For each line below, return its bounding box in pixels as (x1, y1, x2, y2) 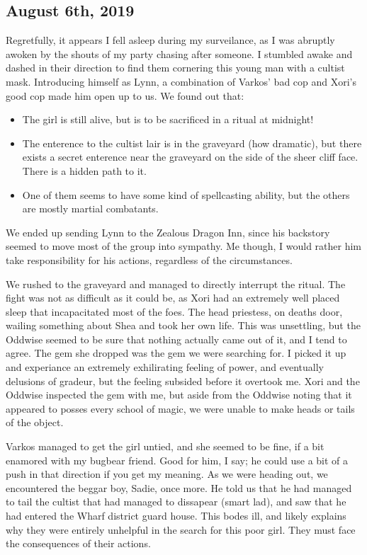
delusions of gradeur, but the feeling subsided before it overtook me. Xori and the (6, 373, 360, 388)
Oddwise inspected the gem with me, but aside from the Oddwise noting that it (6, 387, 352, 402)
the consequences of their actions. (6, 536, 151, 551)
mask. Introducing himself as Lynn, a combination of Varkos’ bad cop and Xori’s (6, 74, 357, 88)
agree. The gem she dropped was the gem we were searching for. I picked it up (6, 345, 346, 360)
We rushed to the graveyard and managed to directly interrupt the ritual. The (6, 276, 346, 291)
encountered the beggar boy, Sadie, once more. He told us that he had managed (6, 480, 352, 495)
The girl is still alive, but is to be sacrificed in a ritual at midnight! (22, 112, 314, 127)
